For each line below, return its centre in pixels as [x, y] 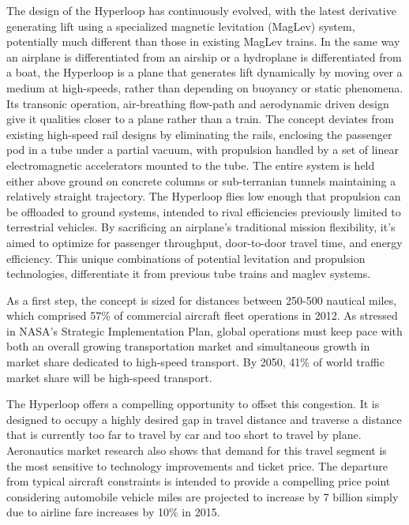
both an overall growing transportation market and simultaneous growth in [188, 346]
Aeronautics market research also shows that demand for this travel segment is [197, 450]
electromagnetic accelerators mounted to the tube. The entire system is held [191, 165]
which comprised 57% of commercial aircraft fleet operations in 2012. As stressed [202, 315]
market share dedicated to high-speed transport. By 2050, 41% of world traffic [195, 362]
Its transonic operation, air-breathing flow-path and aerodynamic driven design [198, 103]
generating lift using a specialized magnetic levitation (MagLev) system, [181, 26]
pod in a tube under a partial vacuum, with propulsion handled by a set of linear [203, 150]
